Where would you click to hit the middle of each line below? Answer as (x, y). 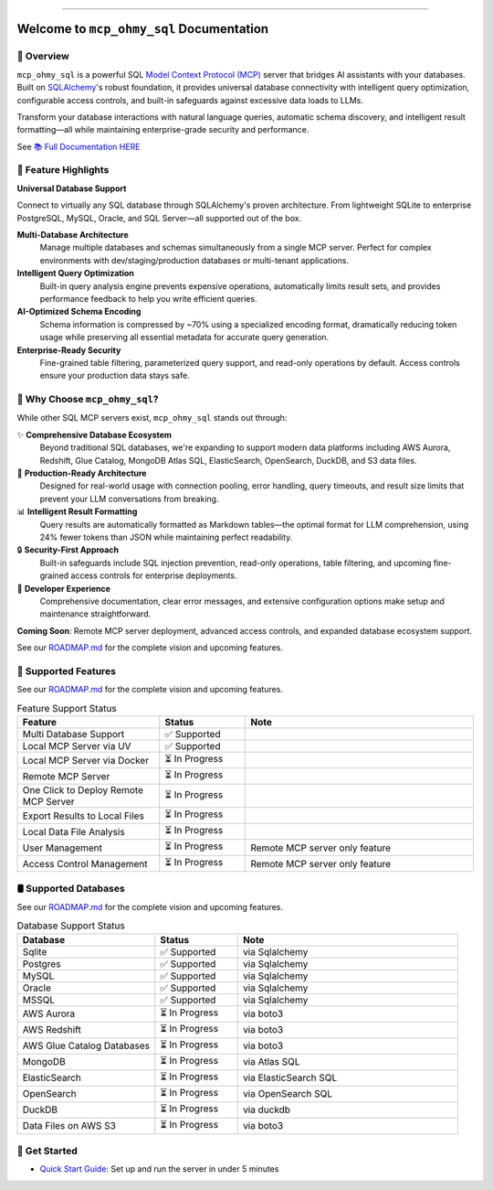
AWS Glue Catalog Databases (86, 1045)
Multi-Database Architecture (73, 235)
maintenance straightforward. (95, 614)
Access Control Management (85, 863)
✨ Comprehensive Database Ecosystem (94, 434)
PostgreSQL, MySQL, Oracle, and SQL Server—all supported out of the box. (159, 218)
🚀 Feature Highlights (63, 170)
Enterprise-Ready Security (69, 350)
